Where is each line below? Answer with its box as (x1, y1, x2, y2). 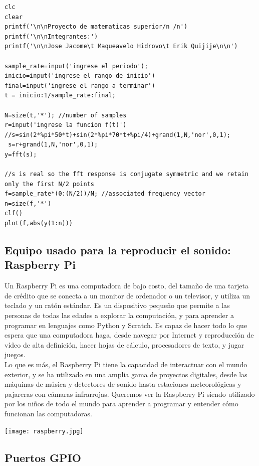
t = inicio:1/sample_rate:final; (5, 92, 116, 99)
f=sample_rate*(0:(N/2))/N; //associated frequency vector (5, 190, 205, 198)
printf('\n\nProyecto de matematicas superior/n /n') (5, 23, 188, 31)
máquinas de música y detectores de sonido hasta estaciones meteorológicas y (5, 379, 241, 389)
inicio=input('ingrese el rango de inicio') (5, 72, 155, 80)
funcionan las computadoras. (5, 408, 92, 418)
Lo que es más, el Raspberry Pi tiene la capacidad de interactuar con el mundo (5, 359, 247, 369)
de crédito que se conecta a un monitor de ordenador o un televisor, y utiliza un (5, 290, 250, 300)
